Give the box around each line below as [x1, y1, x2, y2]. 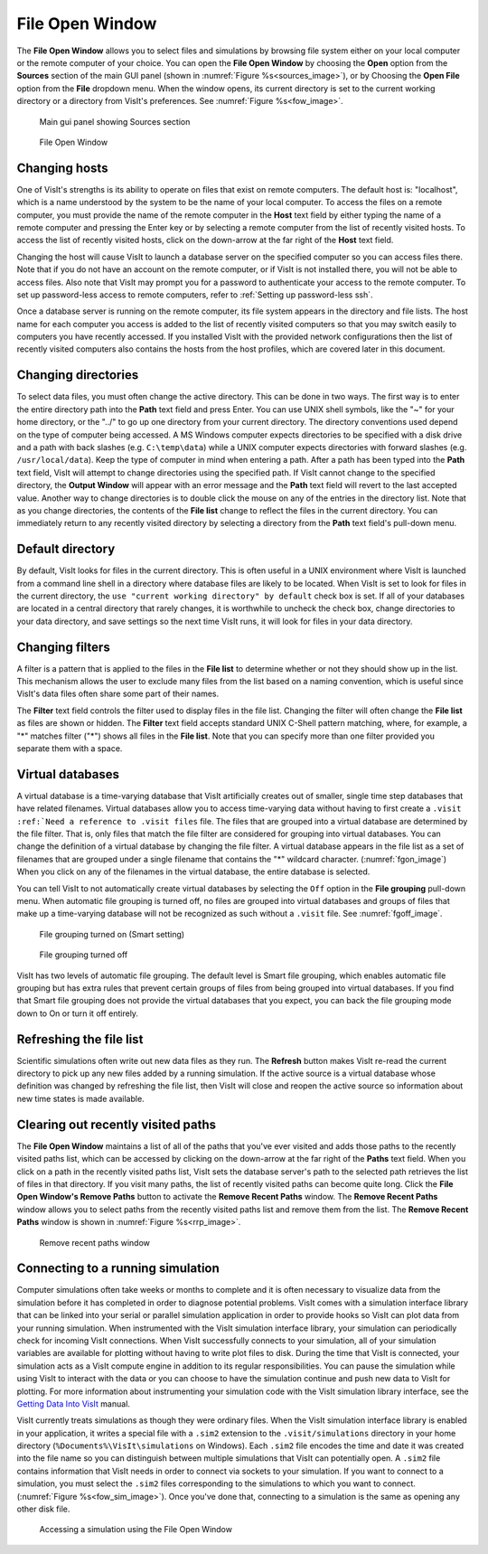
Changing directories [16, 367, 139, 383]
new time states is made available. [16, 1093, 145, 1104]
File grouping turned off [39, 949, 128, 960]
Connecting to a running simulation [16, 1261, 221, 1276]
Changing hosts [16, 160, 108, 175]
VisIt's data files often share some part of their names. [16, 688, 220, 700]
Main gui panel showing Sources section [39, 116, 191, 127]
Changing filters [16, 639, 110, 655]
